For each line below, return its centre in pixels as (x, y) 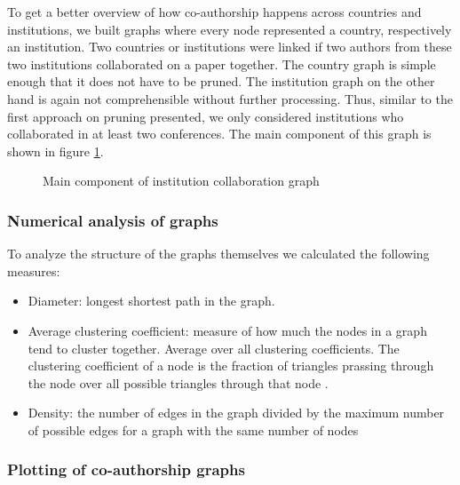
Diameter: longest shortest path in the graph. (151, 301)
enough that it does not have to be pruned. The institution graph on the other (221, 81)
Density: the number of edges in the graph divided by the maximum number (236, 413)
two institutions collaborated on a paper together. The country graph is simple (222, 64)
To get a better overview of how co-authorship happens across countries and (214, 12)
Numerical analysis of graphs (113, 220)
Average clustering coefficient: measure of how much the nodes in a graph (227, 330)
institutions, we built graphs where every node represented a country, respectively (230, 29)
